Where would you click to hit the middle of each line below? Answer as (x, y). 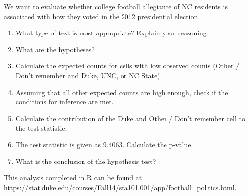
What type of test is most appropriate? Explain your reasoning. (112, 33)
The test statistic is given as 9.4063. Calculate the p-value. (104, 144)
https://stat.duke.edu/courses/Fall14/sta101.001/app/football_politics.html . (120, 187)
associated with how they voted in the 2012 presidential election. (102, 16)
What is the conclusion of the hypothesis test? (86, 161)
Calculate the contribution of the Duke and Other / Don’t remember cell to (130, 118)
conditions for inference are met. (64, 102)
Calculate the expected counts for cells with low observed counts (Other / (127, 66)
